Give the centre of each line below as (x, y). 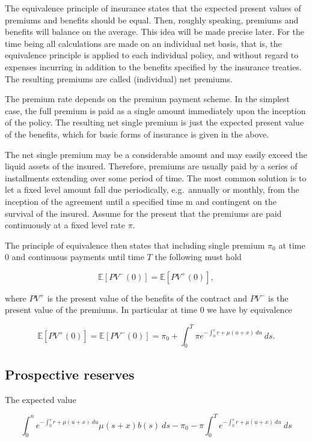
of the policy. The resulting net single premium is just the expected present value (154, 122)
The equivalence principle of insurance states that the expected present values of (153, 8)
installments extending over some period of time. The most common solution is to (156, 177)
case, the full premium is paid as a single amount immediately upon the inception (155, 110)
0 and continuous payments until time (75, 257)
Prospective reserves (70, 374)
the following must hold (198, 257)
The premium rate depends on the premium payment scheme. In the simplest (148, 99)
